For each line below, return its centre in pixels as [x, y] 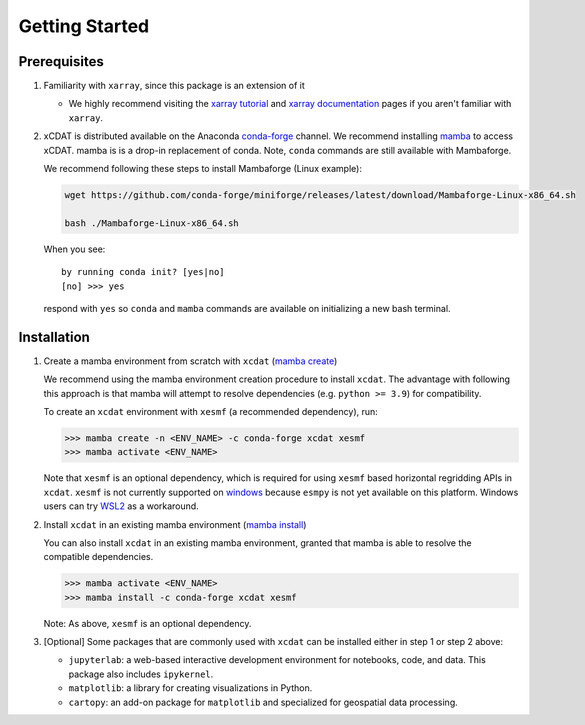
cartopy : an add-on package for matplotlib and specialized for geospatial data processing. [263, 702]
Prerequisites [61, 61]
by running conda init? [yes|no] [143, 272]
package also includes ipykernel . [141, 674]
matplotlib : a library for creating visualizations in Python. [190, 688]
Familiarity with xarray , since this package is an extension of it [174, 86]
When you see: [74, 249]
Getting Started [84, 26]
